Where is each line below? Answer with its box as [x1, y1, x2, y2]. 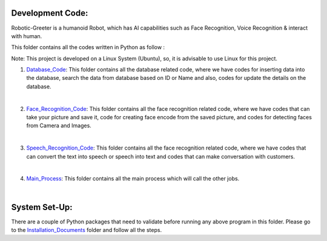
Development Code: [11, 8, 88, 18]
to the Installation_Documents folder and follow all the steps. [11, 226, 162, 234]
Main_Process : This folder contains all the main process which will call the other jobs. [26, 175, 240, 182]
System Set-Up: [11, 202, 73, 212]
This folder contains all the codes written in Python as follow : [11, 44, 165, 51]
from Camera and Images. [26, 122, 92, 130]
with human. [11, 32, 42, 39]
